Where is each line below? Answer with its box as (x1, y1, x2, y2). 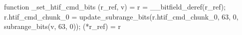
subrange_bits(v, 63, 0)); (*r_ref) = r (4, 21, 121, 31)
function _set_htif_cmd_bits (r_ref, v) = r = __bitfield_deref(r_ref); (4, 1, 226, 11)
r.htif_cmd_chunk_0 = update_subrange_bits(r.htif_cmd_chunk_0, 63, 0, (4, 11, 239, 21)
